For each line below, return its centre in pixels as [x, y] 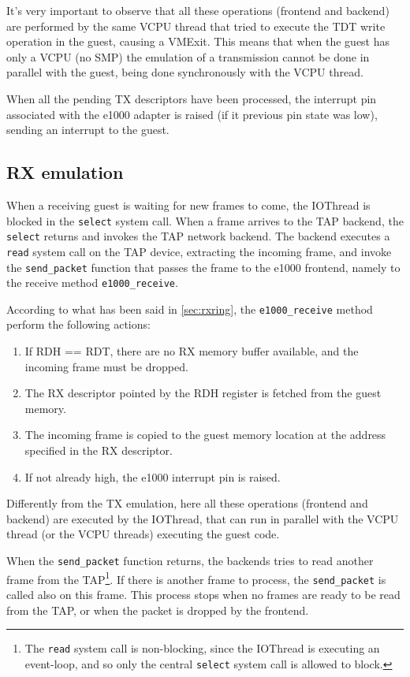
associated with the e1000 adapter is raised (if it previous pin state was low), [192, 114]
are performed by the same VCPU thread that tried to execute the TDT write [196, 26]
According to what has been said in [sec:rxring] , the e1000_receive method [190, 309]
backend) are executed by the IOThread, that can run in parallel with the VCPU [203, 518]
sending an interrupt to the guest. [88, 130]
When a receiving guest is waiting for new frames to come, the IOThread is [188, 205]
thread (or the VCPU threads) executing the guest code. [143, 534]
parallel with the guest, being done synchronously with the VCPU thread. [185, 72]
